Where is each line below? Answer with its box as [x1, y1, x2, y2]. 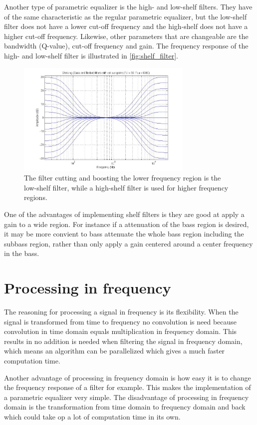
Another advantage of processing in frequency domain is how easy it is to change [4, 372, 251, 382]
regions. [24, 192, 47, 202]
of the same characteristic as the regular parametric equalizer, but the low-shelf [4, 11, 247, 21]
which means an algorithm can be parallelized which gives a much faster [4, 345, 225, 356]
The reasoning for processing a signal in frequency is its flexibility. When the [4, 306, 239, 317]
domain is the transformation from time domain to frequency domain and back [4, 401, 246, 412]
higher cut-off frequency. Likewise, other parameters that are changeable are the [4, 30, 249, 41]
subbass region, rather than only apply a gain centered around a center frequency [4, 238, 253, 248]
